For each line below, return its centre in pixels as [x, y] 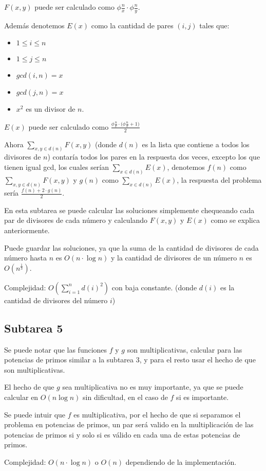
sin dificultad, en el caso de [125, 397]
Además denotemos [34, 25]
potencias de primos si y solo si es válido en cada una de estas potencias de [122, 434]
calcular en [21, 397]
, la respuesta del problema [219, 179]
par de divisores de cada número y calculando [76, 220]
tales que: [214, 25]
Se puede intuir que [35, 414]
